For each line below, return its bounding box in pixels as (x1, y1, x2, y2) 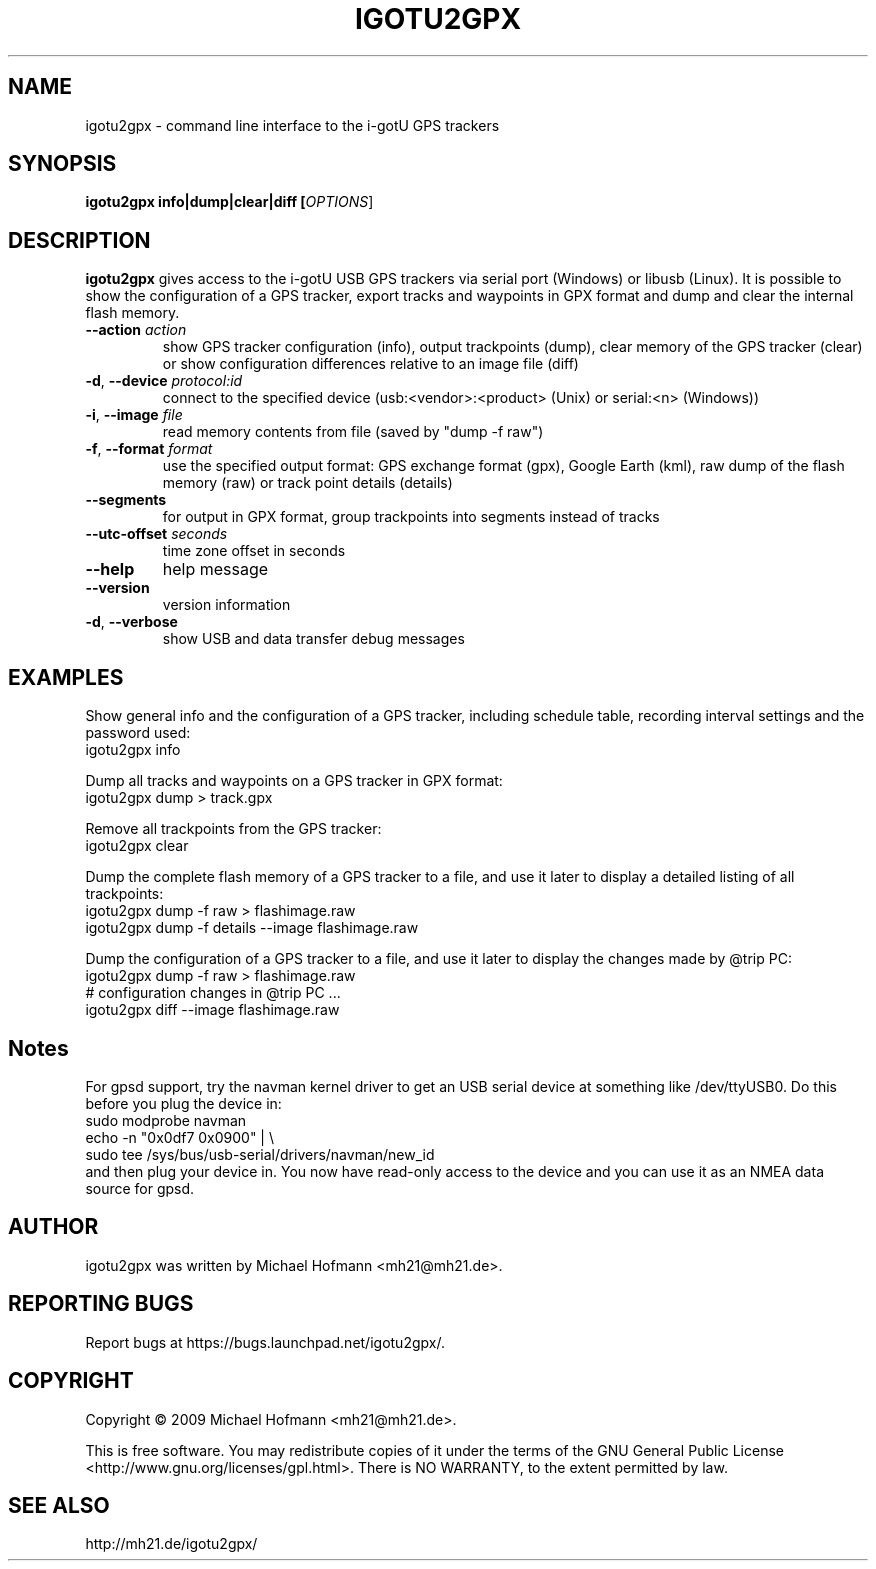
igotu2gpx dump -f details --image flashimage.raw (85, 919, 419, 937)
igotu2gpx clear (85, 837, 189, 855)
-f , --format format (85, 440, 213, 458)
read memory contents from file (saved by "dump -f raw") (162, 423, 544, 441)
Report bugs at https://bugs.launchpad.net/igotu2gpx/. (85, 1333, 445, 1351)
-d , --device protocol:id (85, 372, 243, 390)
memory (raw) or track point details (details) (162, 474, 453, 492)
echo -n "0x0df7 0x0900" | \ (85, 1128, 275, 1146)
